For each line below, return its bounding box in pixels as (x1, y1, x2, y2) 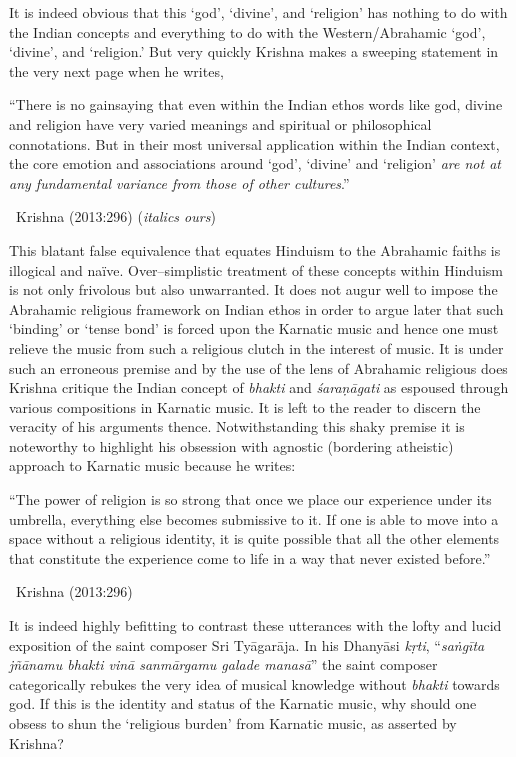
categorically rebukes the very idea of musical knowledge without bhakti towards (9, 673, 500, 694)
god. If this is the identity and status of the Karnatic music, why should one (9, 693, 477, 714)
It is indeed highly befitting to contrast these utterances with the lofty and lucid (9, 615, 502, 636)
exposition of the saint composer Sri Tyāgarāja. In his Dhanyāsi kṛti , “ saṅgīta (9, 634, 485, 655)
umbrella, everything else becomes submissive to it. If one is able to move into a (9, 508, 499, 529)
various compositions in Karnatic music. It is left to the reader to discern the (9, 396, 481, 417)
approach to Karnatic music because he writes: (9, 455, 296, 476)
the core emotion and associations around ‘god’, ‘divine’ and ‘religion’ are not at (9, 153, 501, 174)
